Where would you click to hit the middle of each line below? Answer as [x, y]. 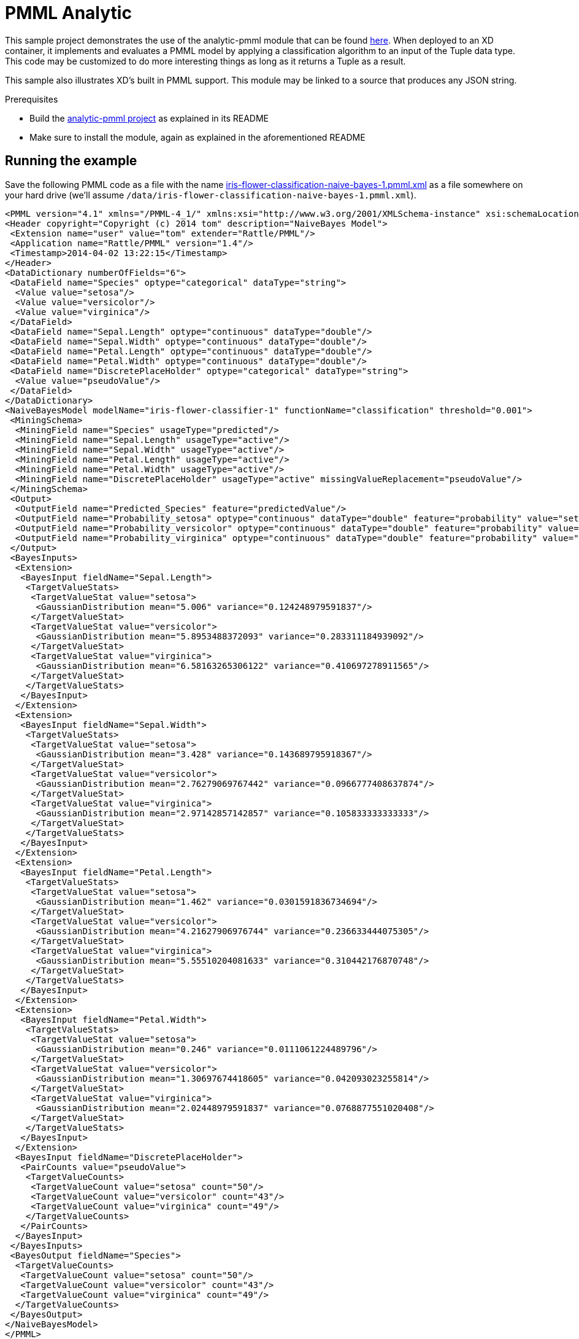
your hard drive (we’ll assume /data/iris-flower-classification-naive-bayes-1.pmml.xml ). [211, 195]
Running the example [71, 161]
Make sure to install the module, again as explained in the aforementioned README [197, 137]
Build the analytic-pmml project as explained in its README [149, 118]
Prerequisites [32, 99]
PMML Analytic [68, 13]
